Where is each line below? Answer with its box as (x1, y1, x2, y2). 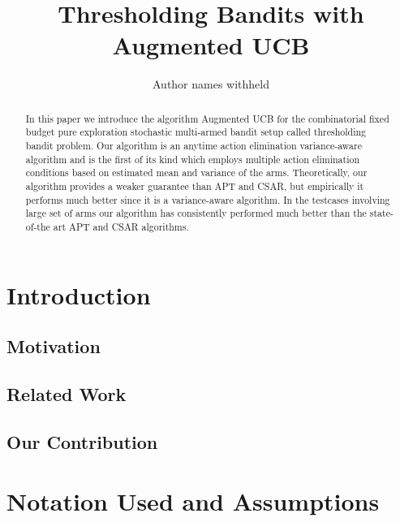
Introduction (6, 278, 151, 311)
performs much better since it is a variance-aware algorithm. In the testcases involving (25, 192, 390, 206)
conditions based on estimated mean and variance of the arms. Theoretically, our (25, 166, 368, 179)
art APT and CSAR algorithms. (53, 219, 189, 233)
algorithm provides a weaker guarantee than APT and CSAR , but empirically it (25, 179, 364, 192)
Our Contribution (6, 429, 158, 454)
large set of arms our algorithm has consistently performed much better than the (25, 206, 367, 220)
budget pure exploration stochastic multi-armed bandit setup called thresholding (25, 125, 367, 139)
